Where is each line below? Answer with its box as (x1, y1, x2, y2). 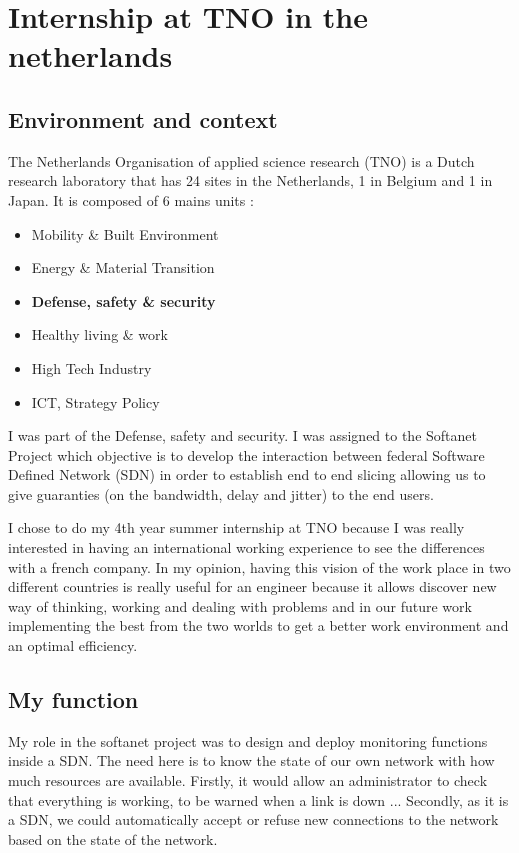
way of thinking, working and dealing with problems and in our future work (8, 595, 472, 616)
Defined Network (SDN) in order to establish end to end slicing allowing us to (8, 464, 486, 485)
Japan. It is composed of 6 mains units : (8, 189, 254, 210)
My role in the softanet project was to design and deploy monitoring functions (8, 730, 488, 751)
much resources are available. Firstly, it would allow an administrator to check (8, 770, 488, 791)
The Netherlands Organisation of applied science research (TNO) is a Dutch (8, 150, 475, 171)
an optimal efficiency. (8, 635, 138, 656)
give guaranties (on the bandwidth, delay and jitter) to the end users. (8, 483, 434, 504)
